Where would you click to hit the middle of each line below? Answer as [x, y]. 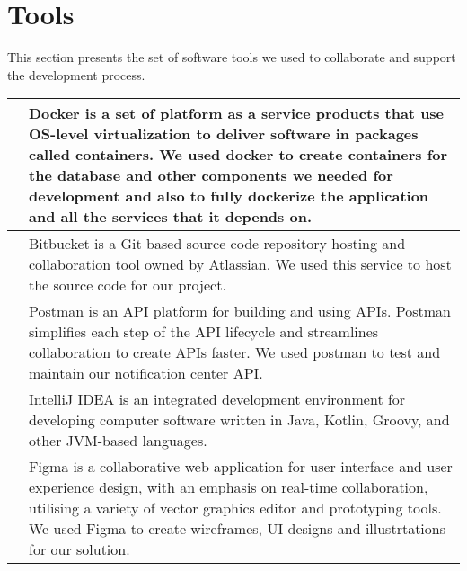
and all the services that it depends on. [171, 217]
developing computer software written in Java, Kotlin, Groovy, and [239, 420]
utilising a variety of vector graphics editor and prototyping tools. [235, 508]
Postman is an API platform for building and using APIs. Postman [240, 311]
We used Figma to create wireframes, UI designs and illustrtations [238, 529]
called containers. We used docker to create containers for [238, 155]
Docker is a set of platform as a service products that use [237, 113]
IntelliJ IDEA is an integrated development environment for [217, 399]
